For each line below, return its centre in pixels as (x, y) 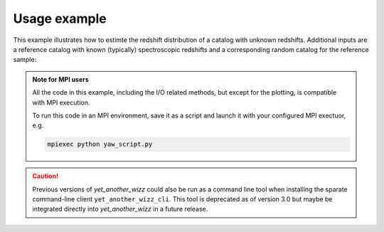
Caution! (46, 176)
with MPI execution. (61, 102)
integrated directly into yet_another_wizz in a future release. (120, 209)
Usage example (60, 19)
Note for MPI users (60, 79)
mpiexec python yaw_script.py (100, 144)
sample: (25, 60)
